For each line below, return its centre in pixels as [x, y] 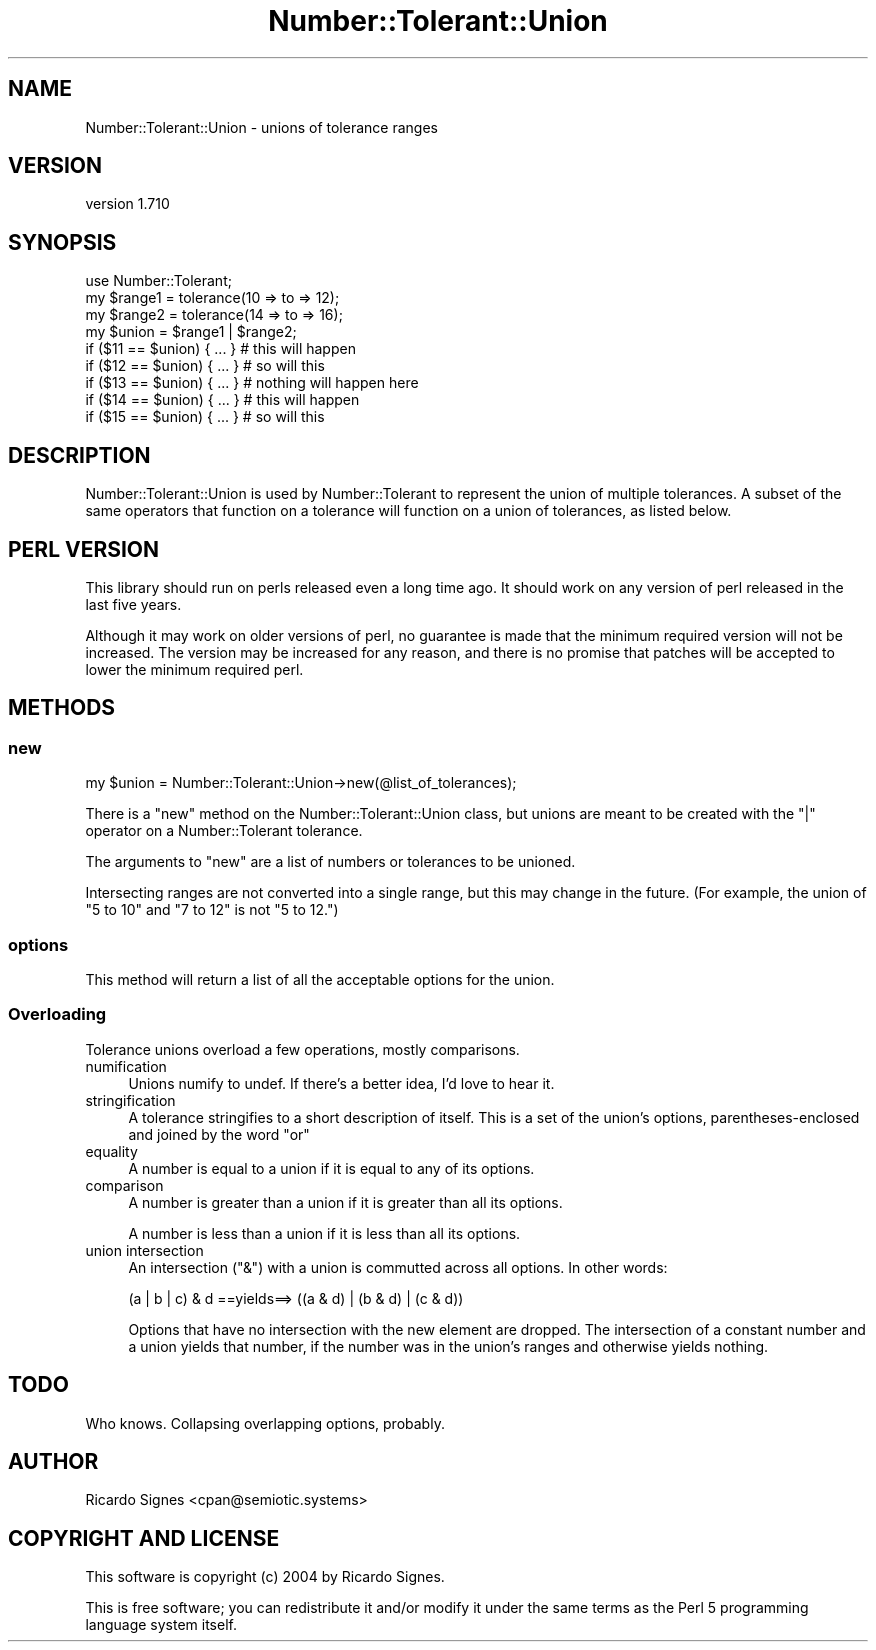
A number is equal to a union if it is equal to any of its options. [331, 1168]
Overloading [57, 1014]
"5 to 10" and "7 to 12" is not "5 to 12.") [212, 910]
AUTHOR [53, 1461]
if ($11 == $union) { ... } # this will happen [220, 349]
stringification [130, 1100]
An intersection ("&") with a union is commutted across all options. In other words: [398, 1267]
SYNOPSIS [62, 242]
